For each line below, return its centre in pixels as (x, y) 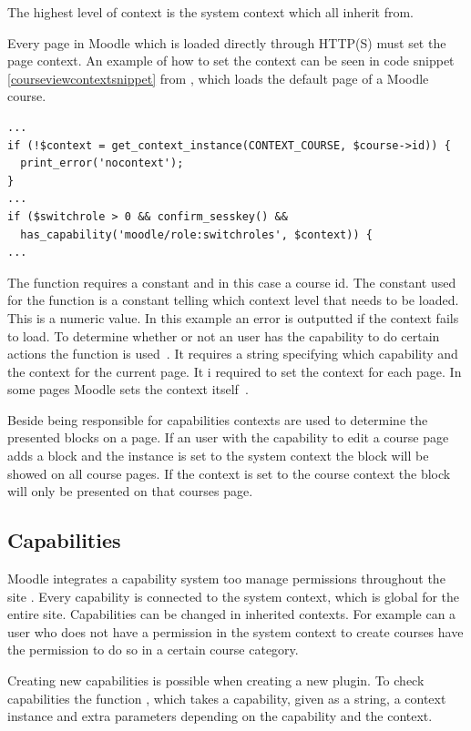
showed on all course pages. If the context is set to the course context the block (229, 473)
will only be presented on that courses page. (130, 491)
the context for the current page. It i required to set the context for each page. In (235, 371)
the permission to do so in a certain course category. (153, 650)
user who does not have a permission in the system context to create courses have (235, 631)
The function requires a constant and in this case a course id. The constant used (232, 282)
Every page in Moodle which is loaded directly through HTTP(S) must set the (227, 42)
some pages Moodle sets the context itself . (128, 389)
